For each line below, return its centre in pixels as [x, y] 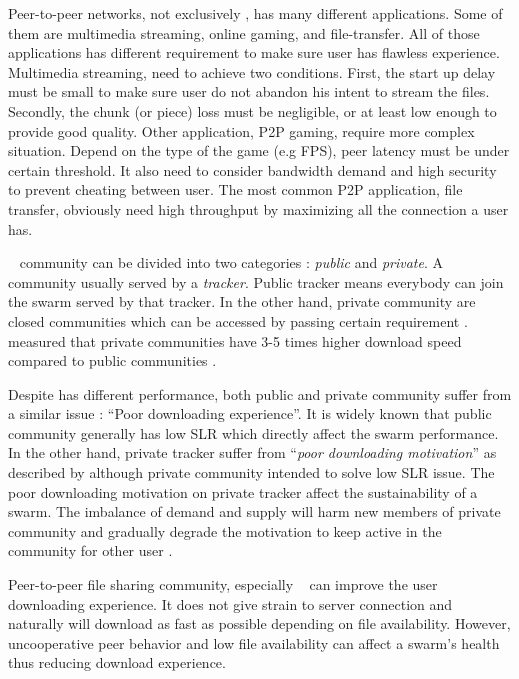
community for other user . [90, 550]
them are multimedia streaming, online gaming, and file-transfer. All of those [244, 32]
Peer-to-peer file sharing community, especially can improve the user [223, 584]
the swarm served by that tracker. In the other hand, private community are [242, 301]
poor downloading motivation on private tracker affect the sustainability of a [243, 491]
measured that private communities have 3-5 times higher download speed [235, 340]
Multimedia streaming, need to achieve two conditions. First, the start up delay [252, 71]
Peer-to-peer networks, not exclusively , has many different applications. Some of [255, 13]
